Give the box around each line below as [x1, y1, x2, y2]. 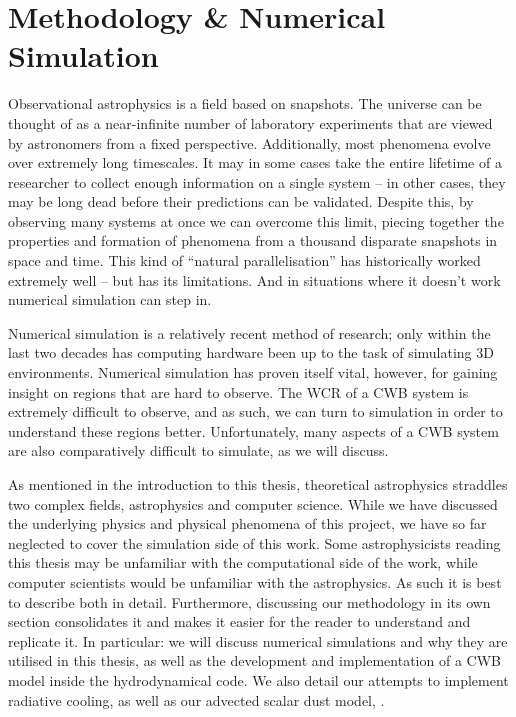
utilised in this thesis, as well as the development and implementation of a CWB [8, 650, 501, 671]
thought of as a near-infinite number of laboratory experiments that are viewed [8, 112, 493, 133]
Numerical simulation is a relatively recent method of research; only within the [8, 322, 491, 343]
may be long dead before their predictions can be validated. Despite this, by [8, 191, 474, 212]
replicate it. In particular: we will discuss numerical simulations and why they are [8, 630, 508, 651]
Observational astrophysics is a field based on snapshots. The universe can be [8, 93, 482, 114]
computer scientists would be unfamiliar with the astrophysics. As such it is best [8, 571, 502, 592]
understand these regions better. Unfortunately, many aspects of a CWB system [8, 420, 499, 441]
